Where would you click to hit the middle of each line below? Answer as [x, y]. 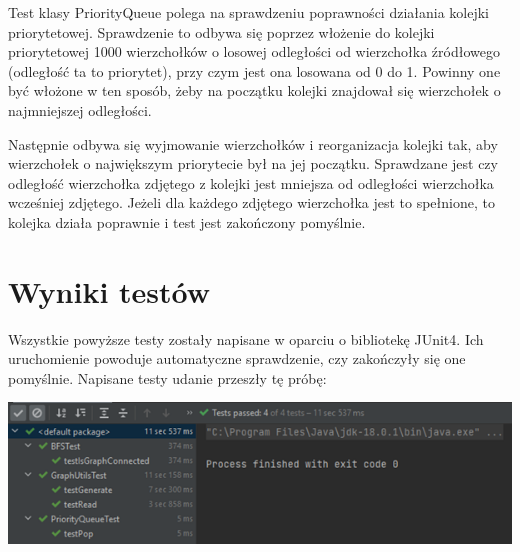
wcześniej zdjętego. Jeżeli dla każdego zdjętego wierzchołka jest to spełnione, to [251, 202]
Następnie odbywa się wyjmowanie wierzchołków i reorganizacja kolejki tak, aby [253, 143]
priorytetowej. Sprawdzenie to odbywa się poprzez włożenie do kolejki [221, 31]
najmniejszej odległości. [80, 109]
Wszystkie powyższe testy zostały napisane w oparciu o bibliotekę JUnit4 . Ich [246, 338]
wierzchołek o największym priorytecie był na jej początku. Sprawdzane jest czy [253, 163]
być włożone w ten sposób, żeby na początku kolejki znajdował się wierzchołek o [254, 90]
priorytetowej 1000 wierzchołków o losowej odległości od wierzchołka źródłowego [254, 51]
